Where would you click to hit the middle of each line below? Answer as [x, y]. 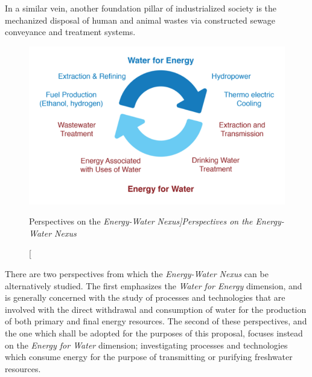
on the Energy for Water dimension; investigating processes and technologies [146, 345]
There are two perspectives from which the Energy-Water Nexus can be [137, 273]
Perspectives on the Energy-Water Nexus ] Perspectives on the [141, 221]
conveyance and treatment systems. [70, 32]
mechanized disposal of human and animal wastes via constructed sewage [140, 20]
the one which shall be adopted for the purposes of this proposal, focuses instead [154, 333]
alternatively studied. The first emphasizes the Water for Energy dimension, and [154, 285]
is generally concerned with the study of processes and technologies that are [145, 297]
